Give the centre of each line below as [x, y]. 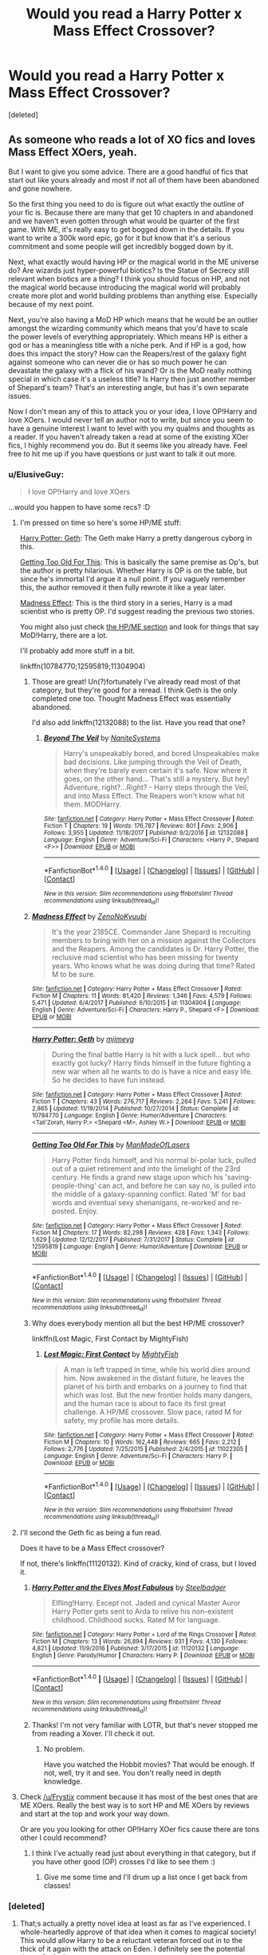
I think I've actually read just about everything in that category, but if [144, 1853]
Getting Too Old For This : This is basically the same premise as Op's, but [139, 562]
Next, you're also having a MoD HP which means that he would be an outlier [133, 319]
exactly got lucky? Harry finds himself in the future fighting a [151, 1063]
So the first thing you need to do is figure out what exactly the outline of [126, 203]
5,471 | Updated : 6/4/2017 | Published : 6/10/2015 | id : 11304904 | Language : [136, 1003]
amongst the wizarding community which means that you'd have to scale [128, 328]
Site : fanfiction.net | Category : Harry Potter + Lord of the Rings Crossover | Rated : [144, 1634]
